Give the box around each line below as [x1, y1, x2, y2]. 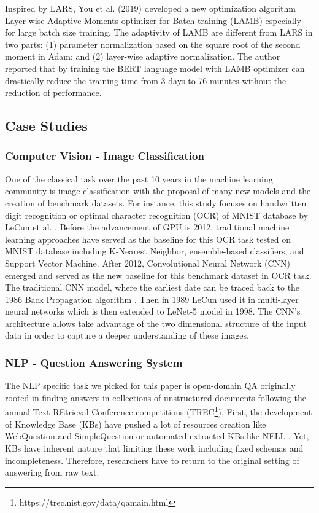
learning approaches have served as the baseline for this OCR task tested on [5, 232, 291, 245]
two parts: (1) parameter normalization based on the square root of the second [5, 37, 301, 50]
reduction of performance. [5, 86, 102, 99]
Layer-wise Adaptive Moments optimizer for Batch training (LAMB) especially [5, 14, 301, 26]
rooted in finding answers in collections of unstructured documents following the [5, 391, 306, 404]
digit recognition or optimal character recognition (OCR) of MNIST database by [5, 208, 308, 221]
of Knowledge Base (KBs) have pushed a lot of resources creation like [5, 417, 266, 430]
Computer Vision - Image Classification [5, 148, 204, 163]
